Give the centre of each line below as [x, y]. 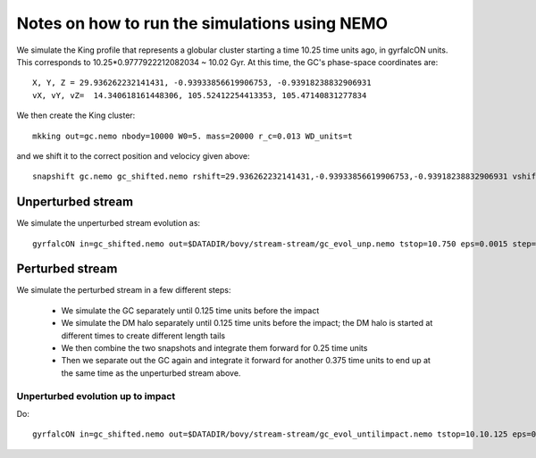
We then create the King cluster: [76, 115]
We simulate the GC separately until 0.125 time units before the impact [190, 310]
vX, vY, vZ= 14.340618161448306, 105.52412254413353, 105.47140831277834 [200, 95]
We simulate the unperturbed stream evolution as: [109, 223]
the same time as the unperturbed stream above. [151, 373]
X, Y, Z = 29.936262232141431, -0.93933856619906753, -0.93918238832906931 [202, 83]
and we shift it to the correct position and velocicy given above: [133, 155]
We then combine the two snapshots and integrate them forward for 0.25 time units [214, 348]
